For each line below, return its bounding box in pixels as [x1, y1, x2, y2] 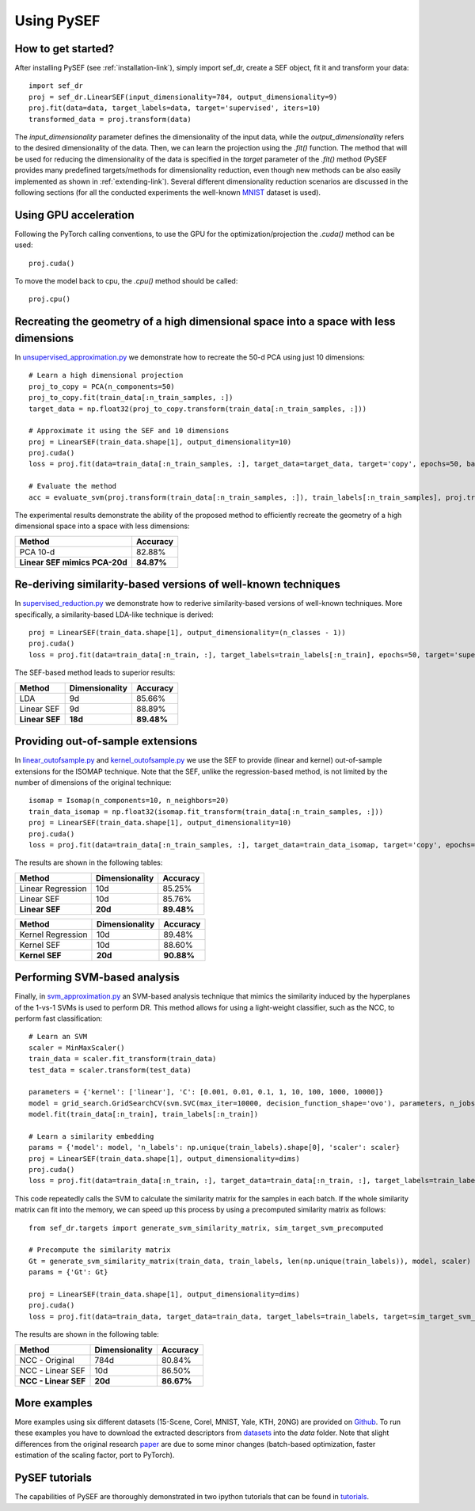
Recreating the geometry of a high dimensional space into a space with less [14, 315, 396, 329]
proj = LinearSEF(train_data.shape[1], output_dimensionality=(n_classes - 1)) [28, 628, 346, 638]
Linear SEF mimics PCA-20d [19, 557, 128, 568]
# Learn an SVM [28, 1032, 88, 1041]
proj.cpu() [28, 295, 71, 304]
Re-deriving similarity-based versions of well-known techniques [14, 578, 340, 592]
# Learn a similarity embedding [28, 1132, 154, 1140]
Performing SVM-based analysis [14, 971, 180, 984]
